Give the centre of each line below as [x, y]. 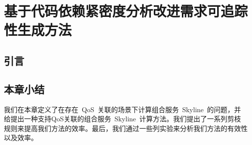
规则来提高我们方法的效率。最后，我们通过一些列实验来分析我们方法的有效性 [126, 128]
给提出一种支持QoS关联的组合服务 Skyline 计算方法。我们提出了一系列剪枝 [123, 119]
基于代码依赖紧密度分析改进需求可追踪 [126, 11]
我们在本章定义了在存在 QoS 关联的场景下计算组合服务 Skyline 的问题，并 [123, 109]
